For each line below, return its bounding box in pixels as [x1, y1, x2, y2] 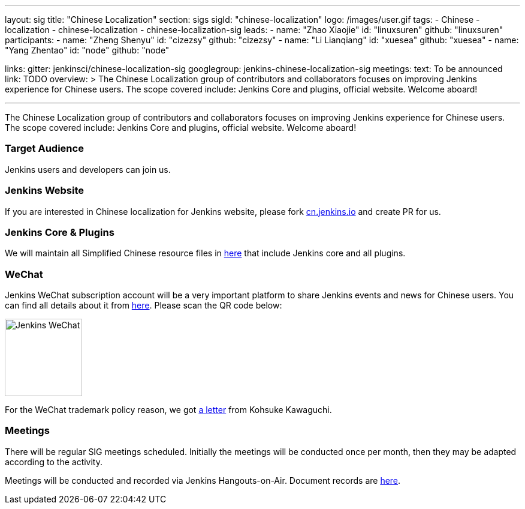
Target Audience [5, 142, 84, 155]
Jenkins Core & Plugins [5, 226, 114, 238]
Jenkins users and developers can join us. [5, 164, 171, 175]
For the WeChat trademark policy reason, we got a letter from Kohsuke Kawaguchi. [5, 405, 332, 415]
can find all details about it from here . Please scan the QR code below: [5, 300, 282, 310]
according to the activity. [5, 456, 103, 467]
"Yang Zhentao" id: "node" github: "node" [5, 45, 170, 55]
